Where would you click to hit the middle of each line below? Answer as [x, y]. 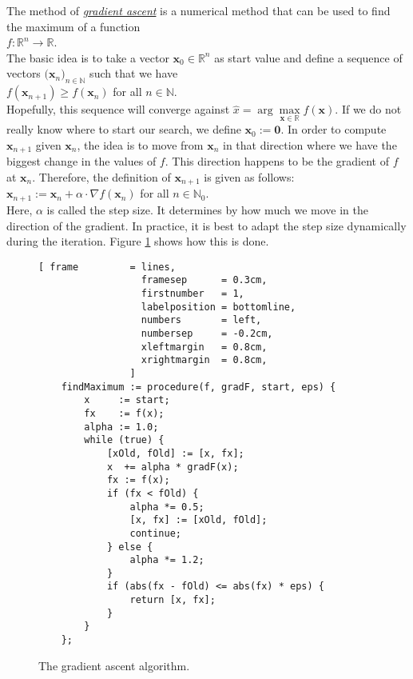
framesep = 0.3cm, [204, 280]
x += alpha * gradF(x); [173, 467]
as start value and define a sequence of [308, 57]
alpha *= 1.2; [167, 560]
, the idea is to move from [140, 144]
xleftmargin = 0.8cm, [204, 347]
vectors [24, 73]
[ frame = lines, [107, 267]
